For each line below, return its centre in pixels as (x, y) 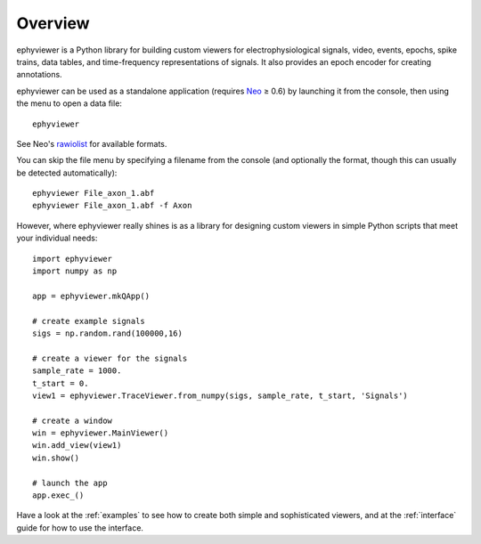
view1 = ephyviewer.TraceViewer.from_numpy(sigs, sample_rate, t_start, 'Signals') (220, 395)
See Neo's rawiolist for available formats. (92, 143)
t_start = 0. (61, 383)
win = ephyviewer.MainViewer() (101, 433)
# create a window (73, 420)
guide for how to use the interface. (80, 528)
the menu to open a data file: (69, 103)
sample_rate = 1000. (77, 371)
